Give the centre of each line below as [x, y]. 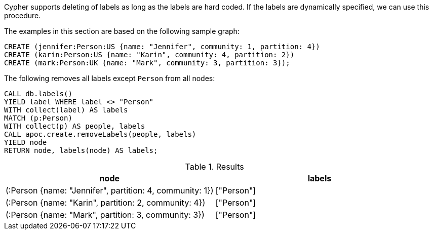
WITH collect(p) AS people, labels [75, 126]
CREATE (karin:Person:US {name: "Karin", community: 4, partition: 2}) [149, 55]
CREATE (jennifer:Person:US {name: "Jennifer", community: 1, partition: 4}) [162, 47]
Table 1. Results [214, 167]
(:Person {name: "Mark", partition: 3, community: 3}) [105, 215]
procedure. [23, 15]
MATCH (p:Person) [38, 118]
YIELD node [26, 142]
